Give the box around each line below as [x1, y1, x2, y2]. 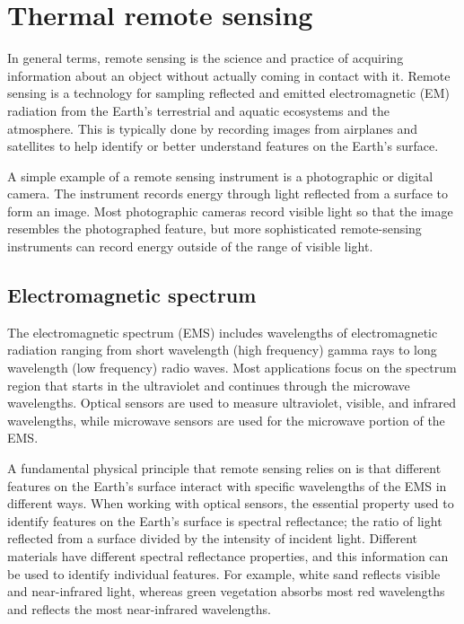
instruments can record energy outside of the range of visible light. [7, 237, 373, 256]
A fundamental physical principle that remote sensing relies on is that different [7, 459, 442, 478]
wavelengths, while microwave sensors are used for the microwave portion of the [7, 410, 445, 429]
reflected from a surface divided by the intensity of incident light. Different [7, 529, 418, 548]
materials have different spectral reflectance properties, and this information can [7, 546, 449, 565]
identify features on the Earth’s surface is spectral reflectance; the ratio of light [7, 511, 442, 530]
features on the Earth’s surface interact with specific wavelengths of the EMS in [7, 476, 447, 495]
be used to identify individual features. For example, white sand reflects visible [7, 564, 441, 583]
